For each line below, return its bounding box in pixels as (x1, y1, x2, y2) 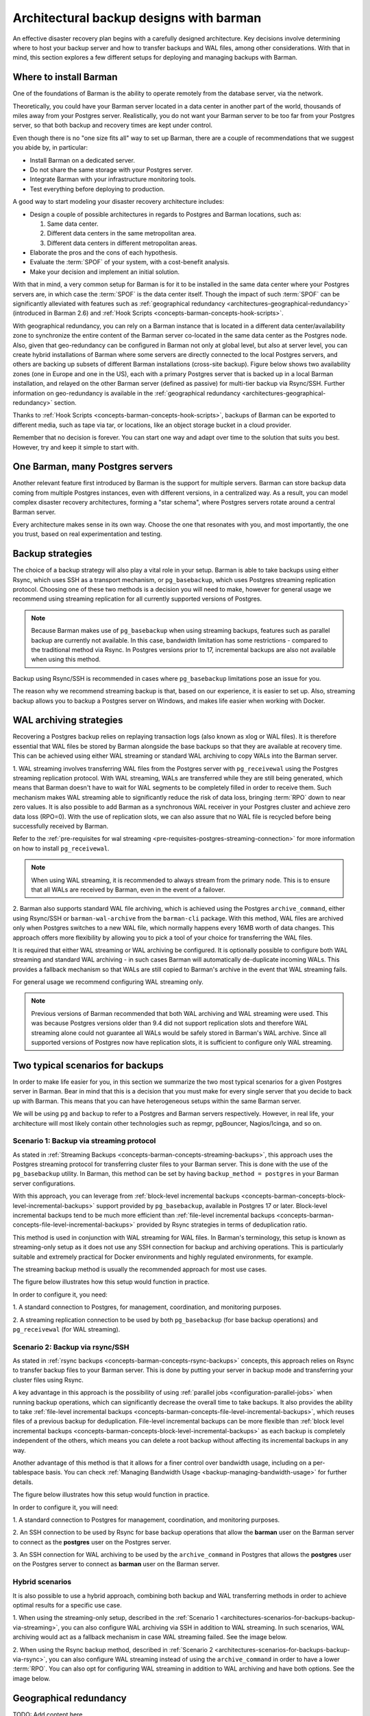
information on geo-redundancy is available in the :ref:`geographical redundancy (12, 389, 241, 397)
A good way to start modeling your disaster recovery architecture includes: (12, 198, 224, 206)
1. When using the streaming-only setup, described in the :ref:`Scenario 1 (12, 1614, 219, 1622)
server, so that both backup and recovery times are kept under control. (12, 121, 212, 130)
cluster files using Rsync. (12, 1376, 84, 1384)
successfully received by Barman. (12, 822, 109, 830)
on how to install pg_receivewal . (12, 844, 110, 853)
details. (12, 1478, 34, 1486)
